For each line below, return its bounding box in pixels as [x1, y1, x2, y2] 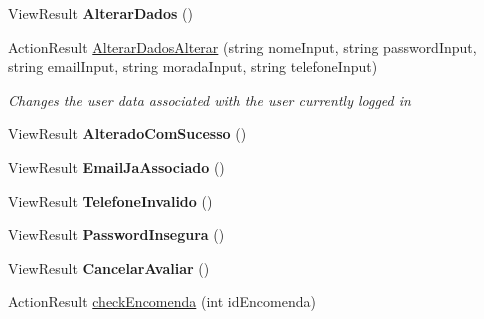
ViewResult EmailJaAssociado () [8, 156, 225, 177]
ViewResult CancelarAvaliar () [8, 257, 210, 278]
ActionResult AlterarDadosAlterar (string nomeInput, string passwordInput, [8, 36, 477, 57]
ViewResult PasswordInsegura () [8, 224, 225, 245]
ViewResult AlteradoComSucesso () [8, 123, 247, 144]
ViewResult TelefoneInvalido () [8, 190, 213, 211]
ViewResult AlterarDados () [8, 3, 194, 23]
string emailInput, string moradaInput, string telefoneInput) [8, 56, 378, 77]
